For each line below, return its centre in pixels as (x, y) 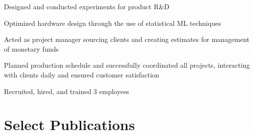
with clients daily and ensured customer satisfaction (82, 74)
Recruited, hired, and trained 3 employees (67, 91)
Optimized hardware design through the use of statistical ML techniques (113, 23)
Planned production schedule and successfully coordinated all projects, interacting (127, 65)
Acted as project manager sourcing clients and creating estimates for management (127, 39)
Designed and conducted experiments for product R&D (87, 6)
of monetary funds (31, 48)
